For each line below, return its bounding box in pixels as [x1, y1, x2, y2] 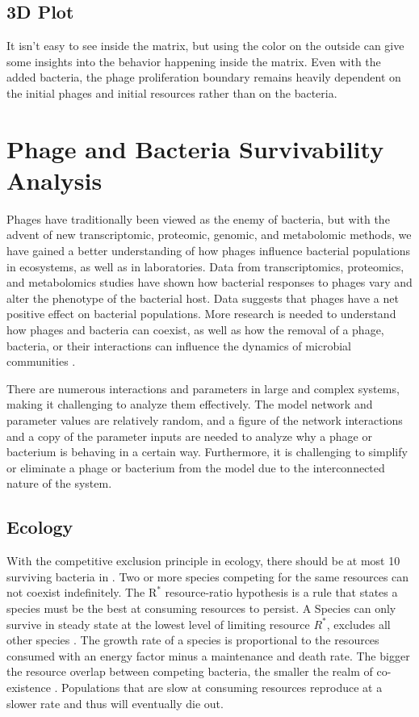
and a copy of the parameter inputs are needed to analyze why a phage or [6, 427, 372, 444]
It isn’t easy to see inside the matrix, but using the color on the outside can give [6, 37, 404, 54]
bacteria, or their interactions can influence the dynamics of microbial [6, 337, 351, 354]
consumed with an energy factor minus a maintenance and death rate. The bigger [6, 647, 410, 664]
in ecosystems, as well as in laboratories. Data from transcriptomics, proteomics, [6, 258, 404, 275]
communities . [6, 353, 76, 370]
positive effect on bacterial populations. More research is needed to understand [6, 305, 396, 322]
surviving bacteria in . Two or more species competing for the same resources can [6, 568, 409, 585]
